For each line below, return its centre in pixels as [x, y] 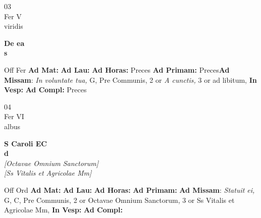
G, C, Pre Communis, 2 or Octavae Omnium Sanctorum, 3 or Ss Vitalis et [119, 200]
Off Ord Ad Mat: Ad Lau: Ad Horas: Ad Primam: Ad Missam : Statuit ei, [129, 189]
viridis [14, 26]
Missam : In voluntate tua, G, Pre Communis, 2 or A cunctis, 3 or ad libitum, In [130, 79]
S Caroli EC [25, 143]
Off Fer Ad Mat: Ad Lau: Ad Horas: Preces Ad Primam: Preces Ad [117, 69]
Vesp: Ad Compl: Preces [45, 90]
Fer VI [14, 116]
